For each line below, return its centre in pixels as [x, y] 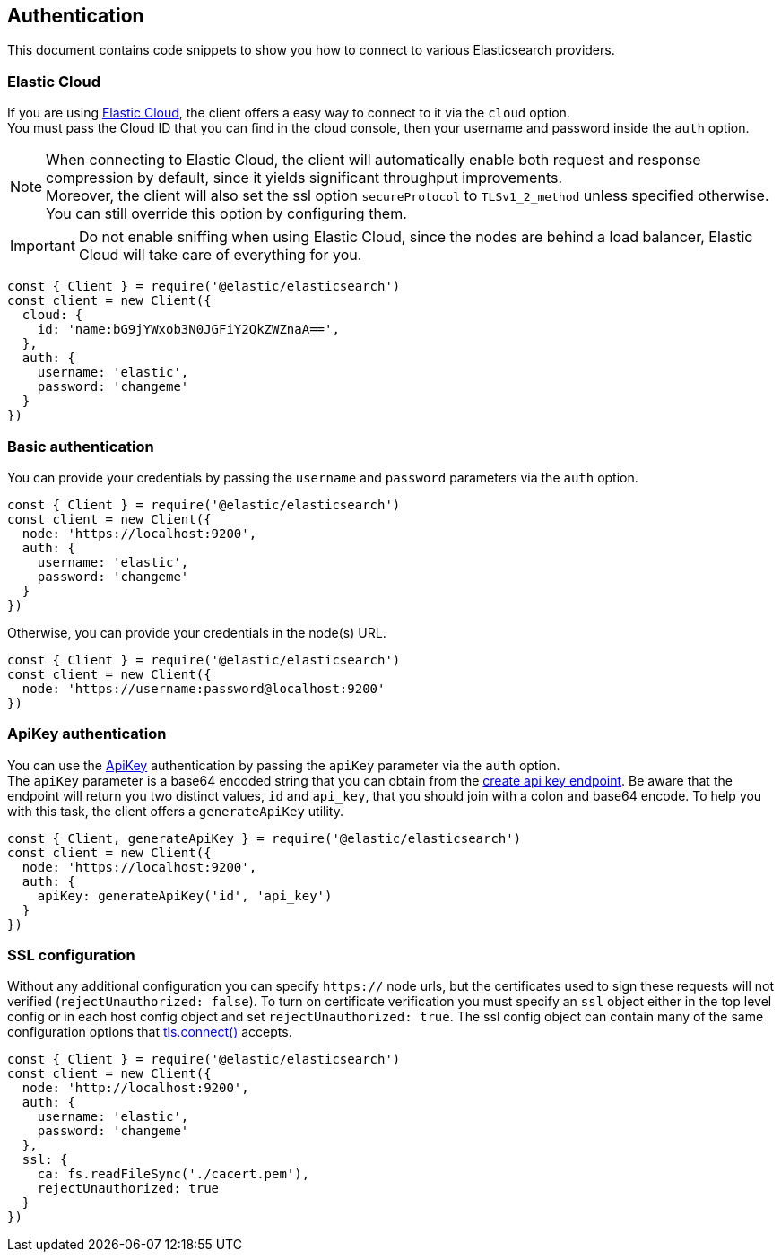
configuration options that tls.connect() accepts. [150, 1032]
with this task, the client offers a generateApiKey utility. [175, 811]
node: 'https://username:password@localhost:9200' [204, 688]
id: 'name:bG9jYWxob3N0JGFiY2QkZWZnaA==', [188, 330]
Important [43, 246]
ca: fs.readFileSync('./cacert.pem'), [174, 1174]
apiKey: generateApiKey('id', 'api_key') [185, 895]
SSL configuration [71, 955]
